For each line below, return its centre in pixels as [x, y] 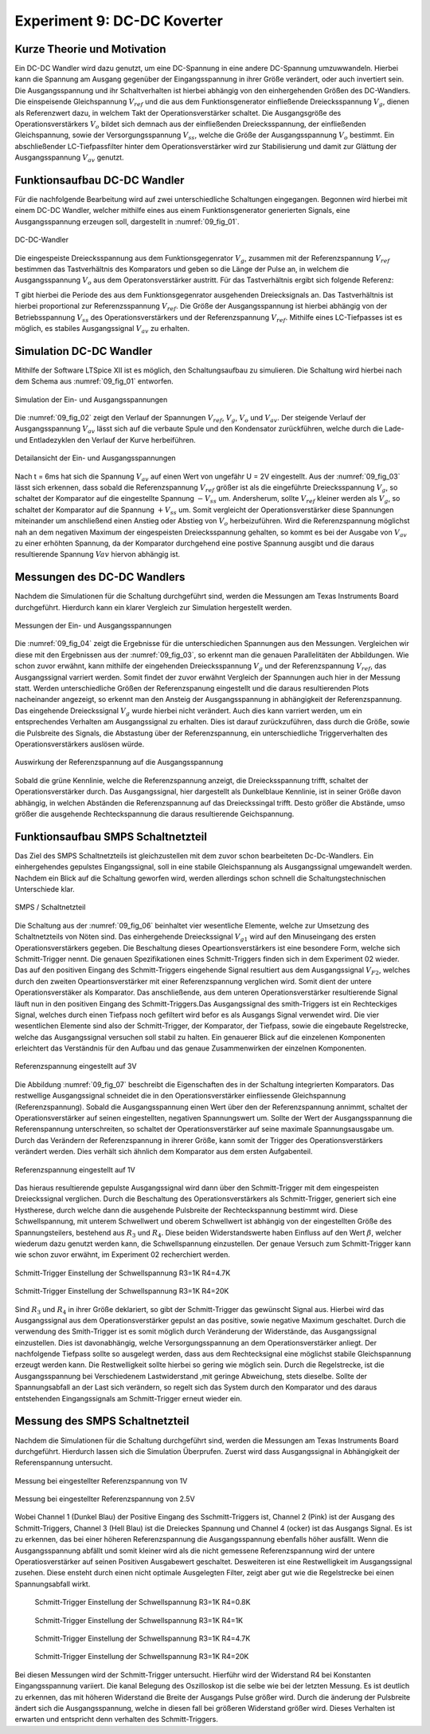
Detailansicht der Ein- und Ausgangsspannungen [95, 458]
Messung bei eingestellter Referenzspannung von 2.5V [105, 1499]
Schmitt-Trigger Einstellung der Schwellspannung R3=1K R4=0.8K [143, 1602]
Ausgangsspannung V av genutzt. [69, 158]
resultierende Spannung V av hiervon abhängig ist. [98, 554]
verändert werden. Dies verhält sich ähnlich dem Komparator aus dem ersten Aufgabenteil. [164, 1152]
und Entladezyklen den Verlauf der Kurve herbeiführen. [106, 439]
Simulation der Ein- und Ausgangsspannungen [91, 400]
